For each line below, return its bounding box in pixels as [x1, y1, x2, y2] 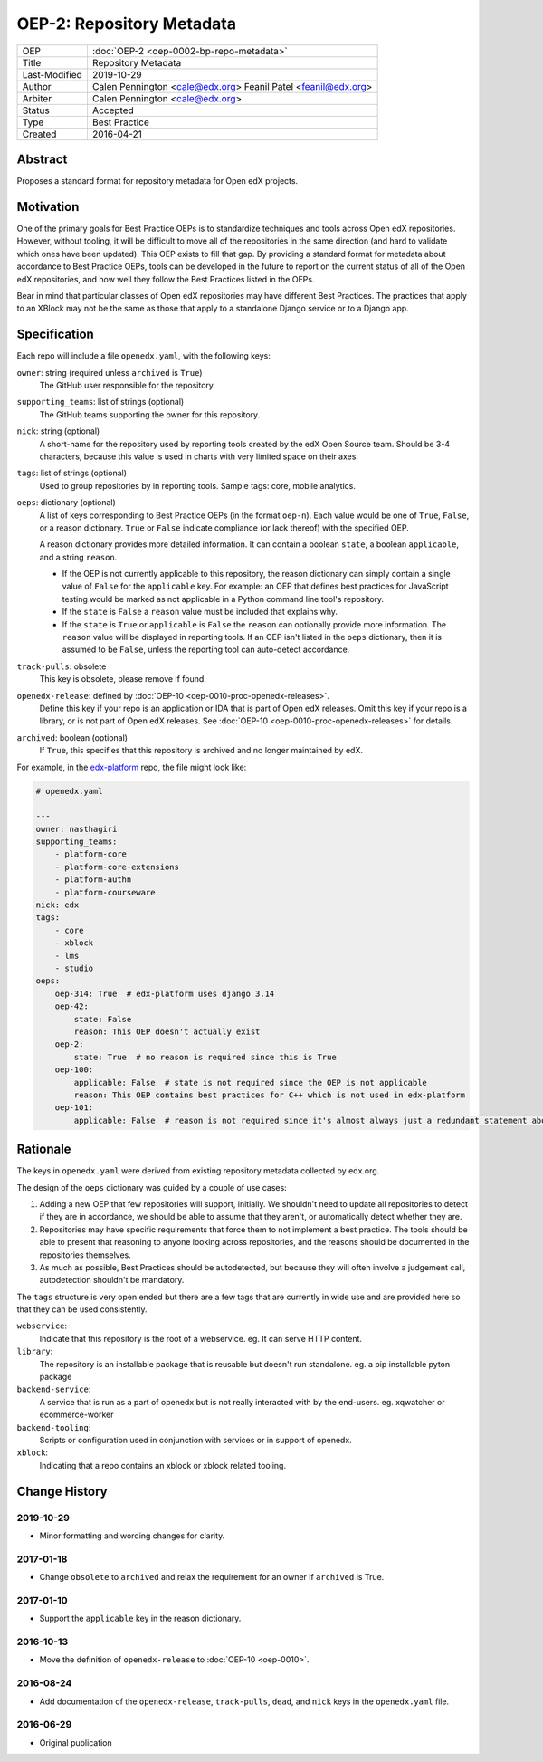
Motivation [16, 199, 80, 215]
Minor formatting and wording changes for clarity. [39, 1530, 225, 1541]
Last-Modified [22, 68, 83, 81]
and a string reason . [39, 551, 118, 562]
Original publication [39, 1737, 112, 1748]
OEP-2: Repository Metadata [16, 14, 237, 34]
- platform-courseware [54, 887, 156, 897]
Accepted [91, 104, 135, 117]
